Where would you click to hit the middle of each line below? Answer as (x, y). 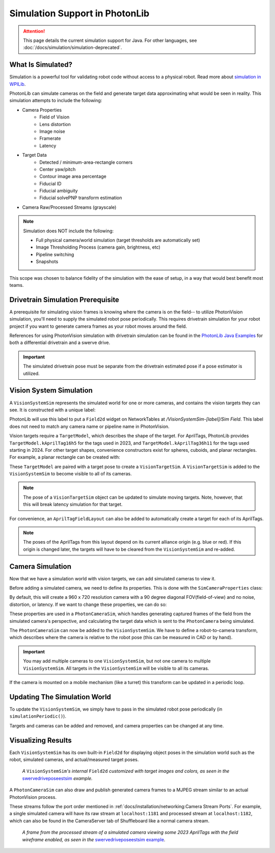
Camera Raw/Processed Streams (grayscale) (69, 207)
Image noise (52, 131)
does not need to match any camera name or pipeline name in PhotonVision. (90, 426)
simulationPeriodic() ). (38, 716)
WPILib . (18, 84)
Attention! (34, 31)
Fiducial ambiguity (59, 191)
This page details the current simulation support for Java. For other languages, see (110, 40)
